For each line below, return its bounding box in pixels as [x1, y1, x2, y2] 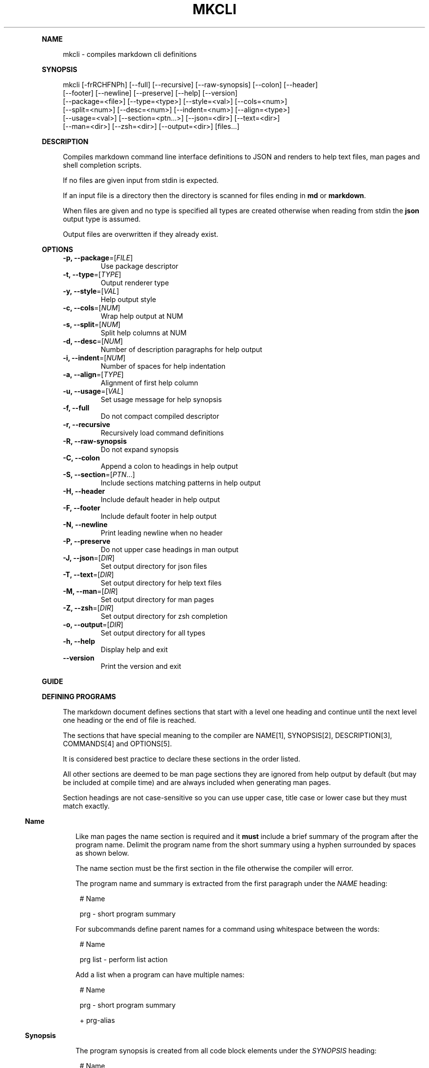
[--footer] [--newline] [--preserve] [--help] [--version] [63, 88, 238, 97]
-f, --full [63, 403, 90, 412]
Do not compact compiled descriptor [100, 411, 219, 420]
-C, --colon [63, 453, 100, 462]
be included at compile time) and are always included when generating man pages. [63, 778, 331, 787]
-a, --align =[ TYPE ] [63, 370, 124, 379]
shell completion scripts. [63, 160, 142, 169]
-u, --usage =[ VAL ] [63, 386, 123, 395]
